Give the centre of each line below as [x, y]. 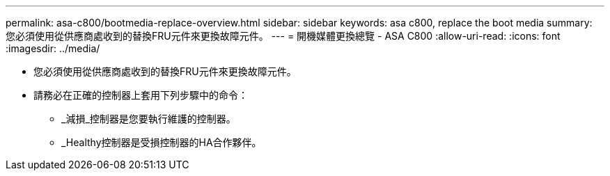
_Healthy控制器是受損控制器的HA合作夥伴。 [162, 142]
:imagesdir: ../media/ [53, 48]
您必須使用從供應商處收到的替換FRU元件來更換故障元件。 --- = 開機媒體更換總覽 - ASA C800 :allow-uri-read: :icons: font [283, 36]
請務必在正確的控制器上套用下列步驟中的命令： [141, 95]
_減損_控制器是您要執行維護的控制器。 [149, 119]
